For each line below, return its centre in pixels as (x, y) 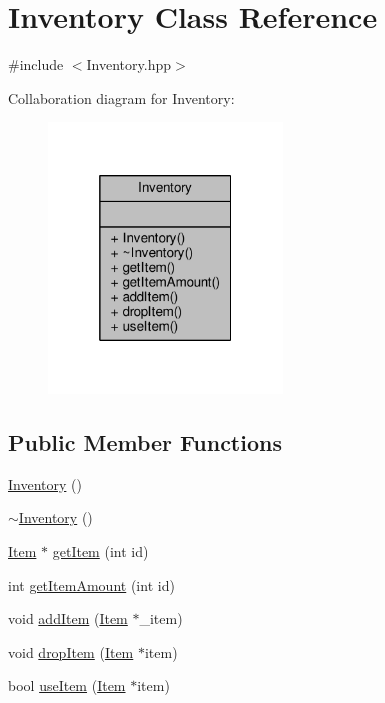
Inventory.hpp (129, 64)
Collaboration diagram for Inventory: (121, 97)
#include (36, 64)
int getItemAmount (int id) (91, 584)
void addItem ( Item (68, 618)
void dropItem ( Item (71, 651)
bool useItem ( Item (67, 685)
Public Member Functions (145, 442)
